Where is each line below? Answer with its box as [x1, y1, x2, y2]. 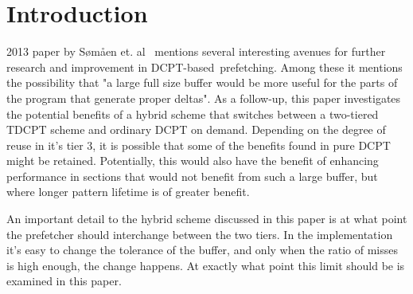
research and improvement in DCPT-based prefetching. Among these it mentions [6, 58, 403, 75]
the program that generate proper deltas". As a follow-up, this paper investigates [6, 89, 401, 106]
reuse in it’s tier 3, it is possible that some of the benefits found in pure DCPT [6, 136, 391, 153]
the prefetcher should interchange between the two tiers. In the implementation [6, 225, 393, 242]
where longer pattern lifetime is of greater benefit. [6, 183, 250, 200]
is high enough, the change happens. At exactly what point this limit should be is [6, 257, 405, 273]
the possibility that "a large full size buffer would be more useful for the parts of [6, 74, 398, 91]
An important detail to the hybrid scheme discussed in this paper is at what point [6, 210, 407, 227]
